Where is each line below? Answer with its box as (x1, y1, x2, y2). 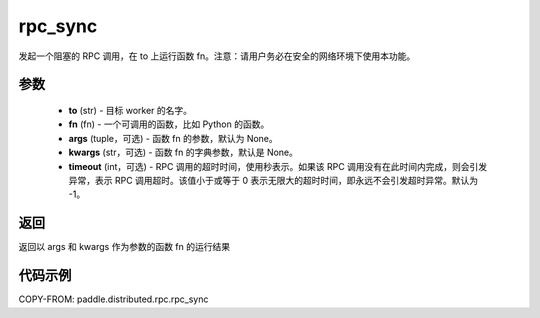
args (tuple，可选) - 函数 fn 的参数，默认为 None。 (68, 132, 279, 144)
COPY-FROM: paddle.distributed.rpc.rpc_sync (18, 293, 209, 305)
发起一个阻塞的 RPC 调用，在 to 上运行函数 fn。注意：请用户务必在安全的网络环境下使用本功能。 (18, 50, 416, 62)
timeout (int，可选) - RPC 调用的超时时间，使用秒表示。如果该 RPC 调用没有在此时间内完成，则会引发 (68, 160, 488, 172)
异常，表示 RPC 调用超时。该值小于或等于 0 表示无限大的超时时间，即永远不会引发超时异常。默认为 (68, 174, 479, 186)
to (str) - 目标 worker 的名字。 (68, 104, 193, 116)
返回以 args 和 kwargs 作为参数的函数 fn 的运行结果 (18, 241, 230, 253)
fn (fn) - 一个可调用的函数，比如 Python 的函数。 (68, 118, 270, 130)
